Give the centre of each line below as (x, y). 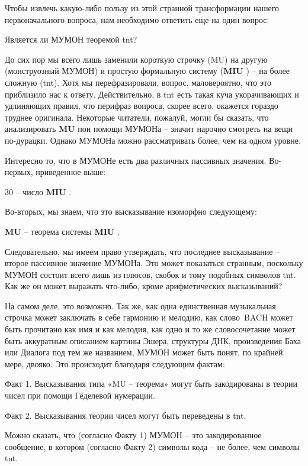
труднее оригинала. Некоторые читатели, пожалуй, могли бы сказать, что (137, 117)
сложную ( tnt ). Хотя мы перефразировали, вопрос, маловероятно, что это (138, 82)
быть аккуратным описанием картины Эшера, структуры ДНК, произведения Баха (153, 340)
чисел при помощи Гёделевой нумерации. (80, 395)
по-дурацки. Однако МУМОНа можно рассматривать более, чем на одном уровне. (153, 140)
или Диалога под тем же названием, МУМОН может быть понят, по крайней (144, 352)
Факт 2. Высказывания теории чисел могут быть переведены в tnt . (126, 415)
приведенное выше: (71, 172)
